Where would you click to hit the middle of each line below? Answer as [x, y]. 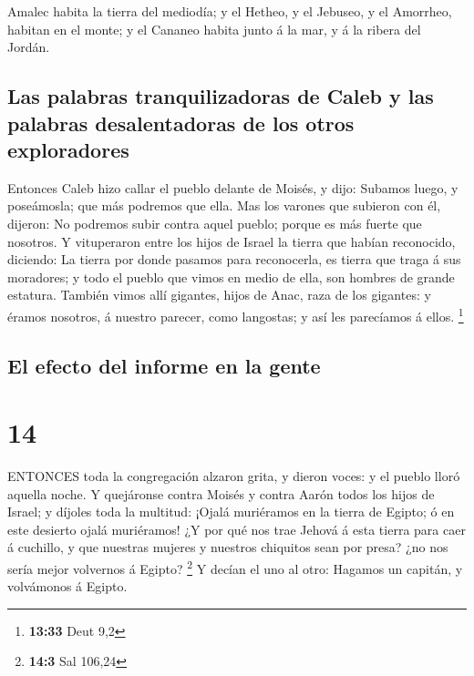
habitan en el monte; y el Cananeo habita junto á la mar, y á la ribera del [214, 29]
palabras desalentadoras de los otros [181, 123]
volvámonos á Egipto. [67, 586]
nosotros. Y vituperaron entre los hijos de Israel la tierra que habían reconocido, [232, 241]
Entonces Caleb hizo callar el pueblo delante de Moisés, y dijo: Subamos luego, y [233, 187]
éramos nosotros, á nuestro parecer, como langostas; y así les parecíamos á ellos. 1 [236, 314]
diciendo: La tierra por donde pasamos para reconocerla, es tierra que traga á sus [234, 259]
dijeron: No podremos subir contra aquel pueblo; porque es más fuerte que [215, 223]
